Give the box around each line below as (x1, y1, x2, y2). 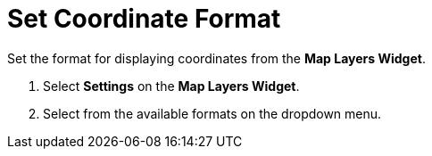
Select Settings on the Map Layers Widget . (43, 78, 300, 94)
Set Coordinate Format (7, 4, 281, 34)
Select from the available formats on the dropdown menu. (43, 105, 382, 121)
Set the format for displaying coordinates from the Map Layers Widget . (7, 50, 426, 66)
